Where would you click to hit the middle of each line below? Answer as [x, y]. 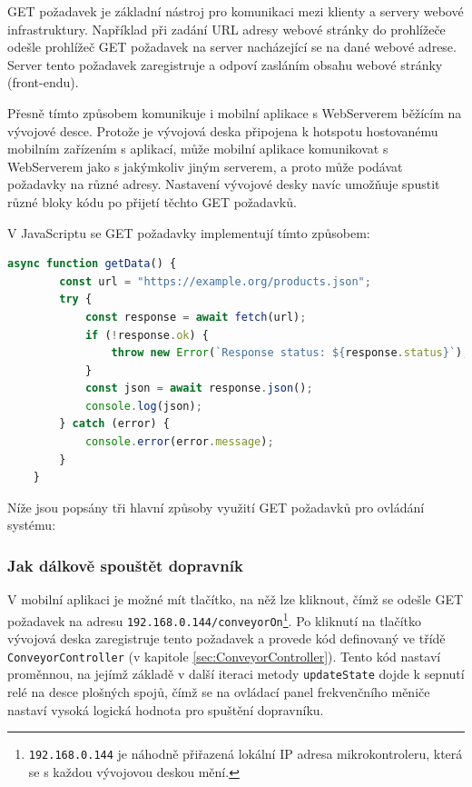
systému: [32, 525]
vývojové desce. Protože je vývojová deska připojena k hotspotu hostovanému [223, 130]
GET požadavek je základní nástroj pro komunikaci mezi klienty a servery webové [236, 11]
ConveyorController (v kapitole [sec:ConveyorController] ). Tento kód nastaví [224, 656]
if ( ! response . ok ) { [147, 335]
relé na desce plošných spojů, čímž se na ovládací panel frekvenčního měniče [219, 692]
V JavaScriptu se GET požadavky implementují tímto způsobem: [189, 232]
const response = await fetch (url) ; [196, 317]
